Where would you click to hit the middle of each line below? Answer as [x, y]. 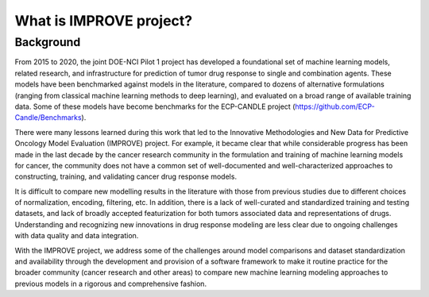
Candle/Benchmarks [48, 118]
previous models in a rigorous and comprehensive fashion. [110, 283]
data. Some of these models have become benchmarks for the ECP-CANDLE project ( [155, 106]
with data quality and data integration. [77, 236]
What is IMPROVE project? [104, 21]
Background [48, 42]
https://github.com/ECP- [335, 106]
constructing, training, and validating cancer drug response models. [126, 177]
